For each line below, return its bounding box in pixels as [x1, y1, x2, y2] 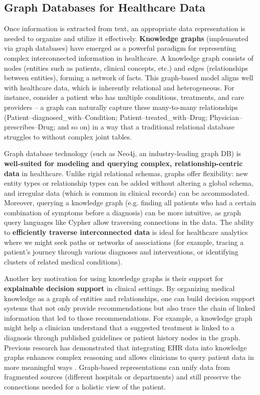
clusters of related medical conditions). [4, 256, 123, 267]
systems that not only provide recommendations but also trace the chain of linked [4, 303, 255, 313]
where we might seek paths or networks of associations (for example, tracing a [4, 236, 244, 247]
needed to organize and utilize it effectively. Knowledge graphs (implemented [4, 33, 248, 43]
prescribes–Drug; [4, 121, 56, 132]
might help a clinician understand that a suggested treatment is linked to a [4, 322, 235, 333]
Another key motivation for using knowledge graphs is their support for [4, 273, 223, 284]
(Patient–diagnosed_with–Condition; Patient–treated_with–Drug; [4, 111, 207, 122]
